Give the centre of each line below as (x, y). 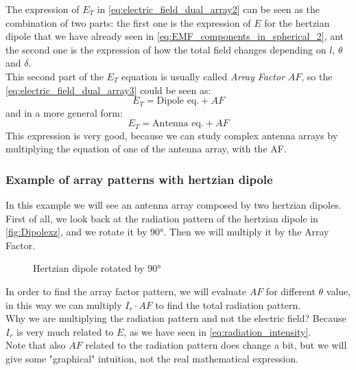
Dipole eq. (178, 101)
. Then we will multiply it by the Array (246, 232)
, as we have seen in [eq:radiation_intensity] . (217, 331)
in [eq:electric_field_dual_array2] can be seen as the (208, 9)
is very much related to (65, 331)
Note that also (36, 345)
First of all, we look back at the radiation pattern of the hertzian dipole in (162, 218)
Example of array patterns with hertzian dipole (139, 179)
